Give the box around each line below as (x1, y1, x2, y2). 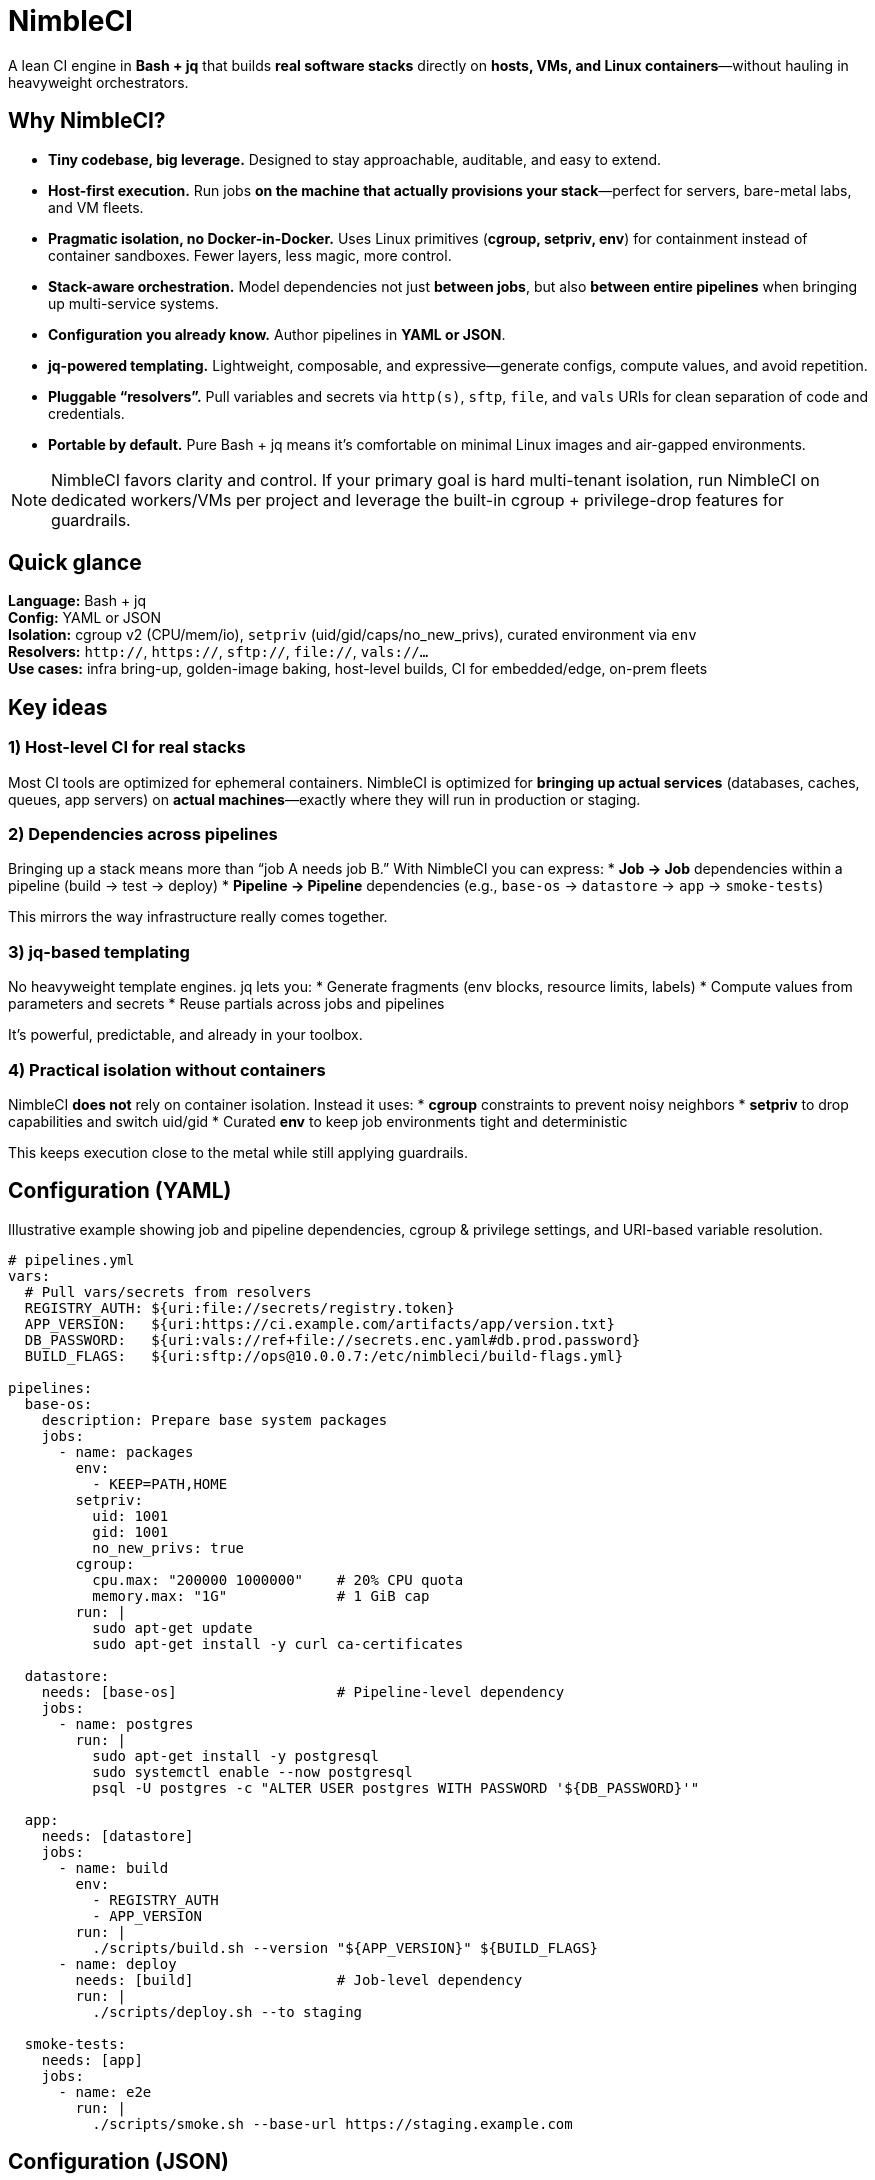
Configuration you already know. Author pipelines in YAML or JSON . (48, 325, 506, 343)
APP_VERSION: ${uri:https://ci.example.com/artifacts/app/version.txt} (24, 1315, 615, 1332)
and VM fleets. (48, 198, 144, 216)
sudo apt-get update (92, 1619, 253, 1636)
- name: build (58, 1859, 169, 1876)
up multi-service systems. (48, 294, 219, 312)
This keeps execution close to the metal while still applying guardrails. (8, 1143, 468, 1161)
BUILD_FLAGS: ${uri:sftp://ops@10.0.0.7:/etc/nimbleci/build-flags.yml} (24, 1347, 624, 1364)
